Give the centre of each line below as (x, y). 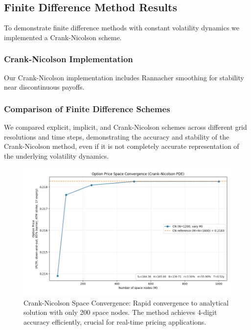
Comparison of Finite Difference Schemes (87, 108)
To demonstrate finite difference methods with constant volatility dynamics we (122, 28)
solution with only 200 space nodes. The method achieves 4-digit (120, 312)
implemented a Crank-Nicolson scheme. (63, 37)
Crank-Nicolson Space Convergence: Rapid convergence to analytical (126, 302)
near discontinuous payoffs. (44, 87)
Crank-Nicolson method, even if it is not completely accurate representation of (122, 146)
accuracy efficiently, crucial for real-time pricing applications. (115, 321)
